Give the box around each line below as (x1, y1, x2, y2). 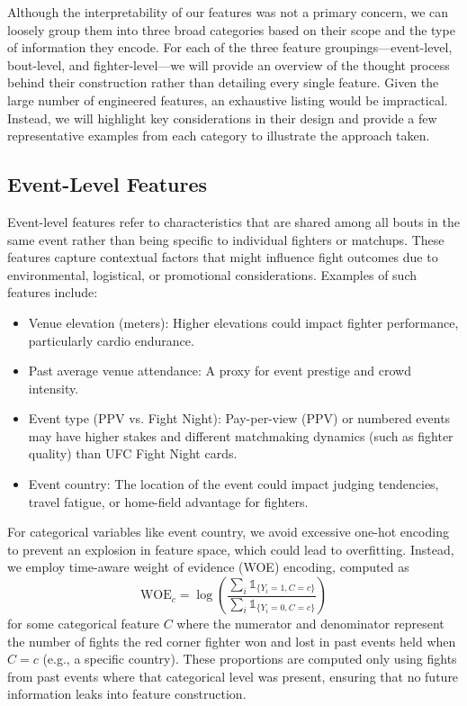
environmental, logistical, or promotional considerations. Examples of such (7, 265, 417, 284)
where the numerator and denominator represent (176, 614, 445, 633)
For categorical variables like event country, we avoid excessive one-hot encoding (7, 522, 449, 541)
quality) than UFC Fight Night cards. (28, 444, 238, 463)
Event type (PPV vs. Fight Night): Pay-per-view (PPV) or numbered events (28, 409, 451, 428)
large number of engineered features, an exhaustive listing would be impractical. (7, 90, 448, 109)
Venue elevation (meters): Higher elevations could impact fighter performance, (28, 312, 459, 331)
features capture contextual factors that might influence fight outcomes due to (7, 248, 438, 267)
